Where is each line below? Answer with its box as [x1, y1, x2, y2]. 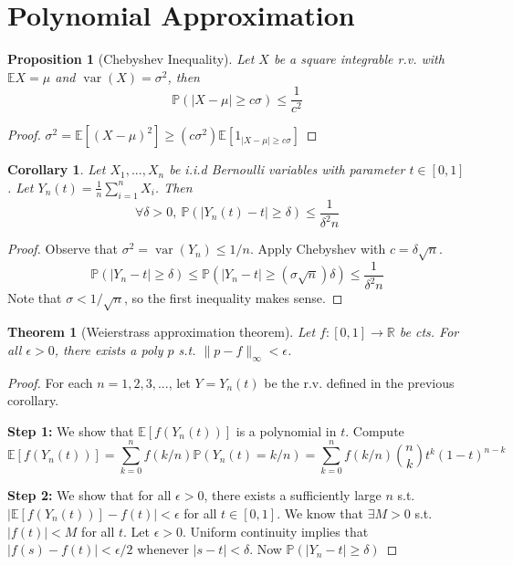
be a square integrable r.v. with [273, 49, 445, 68]
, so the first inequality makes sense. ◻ [124, 288, 343, 308]
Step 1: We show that [7, 421, 134, 440]
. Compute [345, 421, 404, 440]
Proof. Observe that [7, 239, 119, 258]
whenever [137, 539, 190, 559]
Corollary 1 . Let [7, 160, 106, 179]
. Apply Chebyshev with [250, 239, 386, 258]
